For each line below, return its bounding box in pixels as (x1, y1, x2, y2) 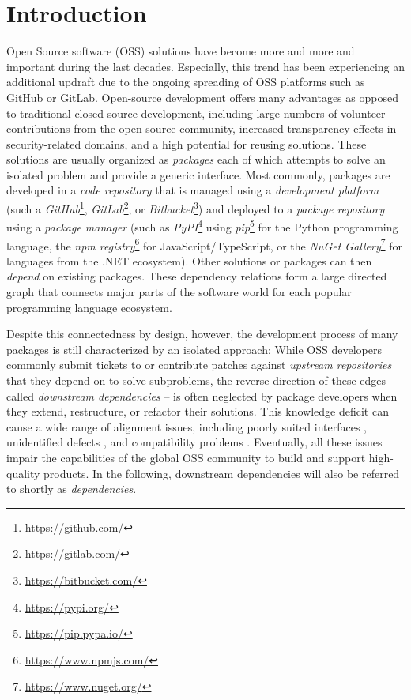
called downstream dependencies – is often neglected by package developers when (6, 387, 398, 404)
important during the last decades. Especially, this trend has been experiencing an (6, 58, 405, 74)
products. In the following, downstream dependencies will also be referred (43, 465, 400, 481)
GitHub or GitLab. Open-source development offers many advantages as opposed (6, 88, 398, 105)
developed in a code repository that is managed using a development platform (6, 182, 379, 198)
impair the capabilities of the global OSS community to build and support (6, 449, 366, 465)
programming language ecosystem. (6, 299, 172, 315)
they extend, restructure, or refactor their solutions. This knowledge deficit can (6, 403, 389, 420)
